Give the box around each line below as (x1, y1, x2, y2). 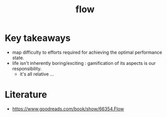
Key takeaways (5, 32, 71, 44)
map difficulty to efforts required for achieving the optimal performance (12, 49, 162, 55)
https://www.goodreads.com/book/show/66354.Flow (12, 106, 124, 112)
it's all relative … (19, 71, 54, 77)
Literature (5, 89, 47, 101)
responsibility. (12, 65, 42, 72)
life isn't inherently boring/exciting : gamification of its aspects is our (12, 60, 156, 66)
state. (12, 55, 24, 61)
